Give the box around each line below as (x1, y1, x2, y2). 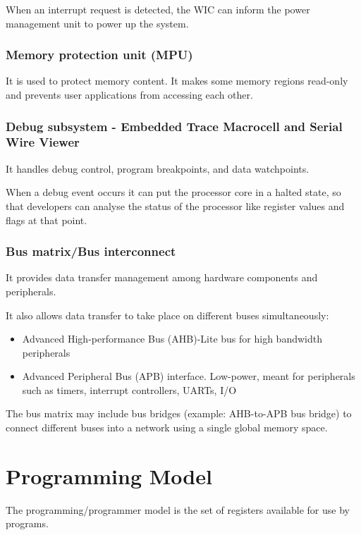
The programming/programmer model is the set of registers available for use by (6, 502, 350, 517)
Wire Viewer (6, 133, 80, 151)
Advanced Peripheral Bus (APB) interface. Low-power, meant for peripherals (22, 369, 355, 383)
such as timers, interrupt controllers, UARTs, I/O (22, 382, 237, 397)
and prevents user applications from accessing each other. (6, 87, 253, 102)
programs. (6, 516, 49, 531)
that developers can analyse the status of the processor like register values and (6, 198, 345, 213)
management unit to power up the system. (6, 16, 189, 30)
